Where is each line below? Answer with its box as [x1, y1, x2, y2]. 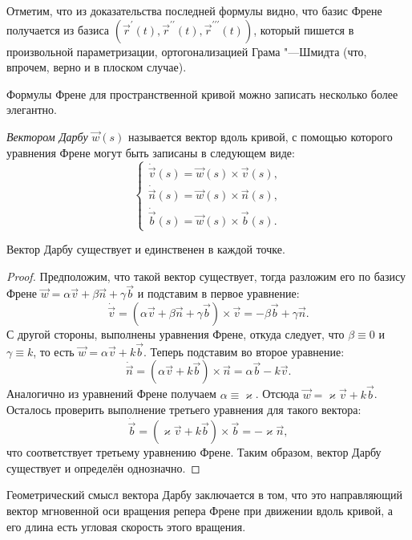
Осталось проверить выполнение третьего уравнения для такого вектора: [6, 401, 362, 418]
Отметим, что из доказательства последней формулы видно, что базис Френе [6, 2, 382, 18]
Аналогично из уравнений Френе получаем [6, 385, 216, 402]
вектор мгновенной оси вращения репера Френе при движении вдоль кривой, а [6, 502, 394, 519]
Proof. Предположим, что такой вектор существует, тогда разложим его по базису [6, 267, 406, 284]
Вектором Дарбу [6, 128, 88, 144]
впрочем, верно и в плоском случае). [6, 59, 187, 75]
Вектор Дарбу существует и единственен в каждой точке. [6, 241, 285, 258]
